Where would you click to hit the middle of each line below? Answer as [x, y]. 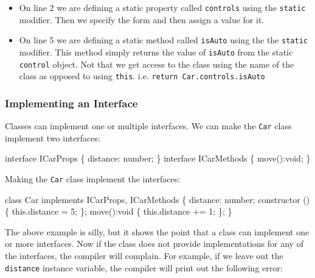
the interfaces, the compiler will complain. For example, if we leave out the [144, 255]
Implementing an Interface [71, 103]
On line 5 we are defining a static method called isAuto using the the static [163, 40]
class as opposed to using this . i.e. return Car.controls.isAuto [142, 76]
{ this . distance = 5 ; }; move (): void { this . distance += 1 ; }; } [119, 211]
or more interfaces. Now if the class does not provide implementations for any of [154, 244]
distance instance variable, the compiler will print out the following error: [144, 267]
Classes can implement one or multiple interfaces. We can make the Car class [148, 126]
